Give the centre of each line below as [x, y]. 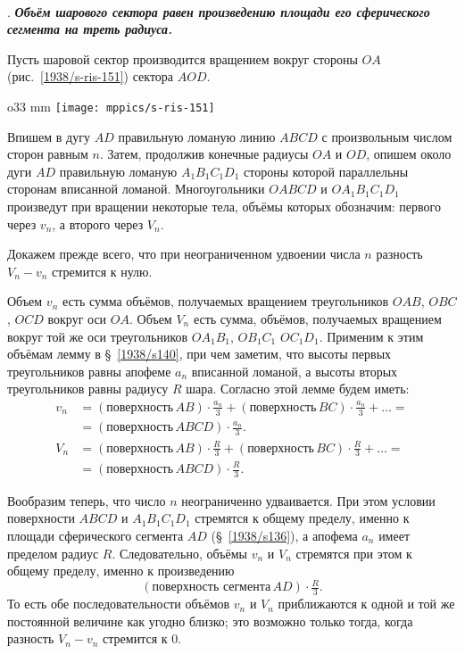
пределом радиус [53, 553]
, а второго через [98, 224]
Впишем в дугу [49, 136]
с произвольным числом [387, 136]
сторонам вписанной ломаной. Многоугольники [136, 189]
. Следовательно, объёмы [180, 553]
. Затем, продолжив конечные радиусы [204, 154]
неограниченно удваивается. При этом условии [308, 500]
